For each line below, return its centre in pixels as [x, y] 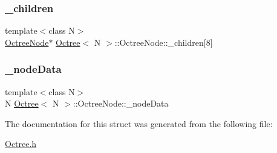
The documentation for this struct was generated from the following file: [139, 123]
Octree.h [21, 144]
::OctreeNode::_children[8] [164, 42]
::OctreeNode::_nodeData [121, 103]
